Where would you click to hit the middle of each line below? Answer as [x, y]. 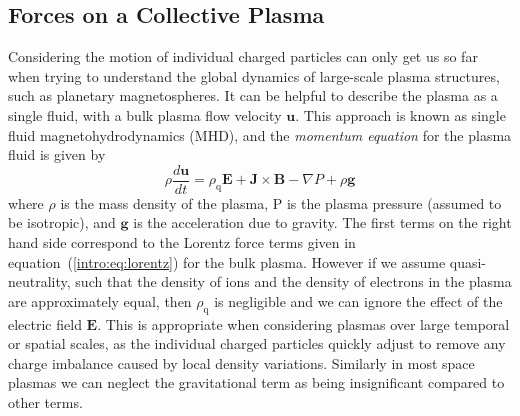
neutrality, [39, 281]
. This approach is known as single [400, 114]
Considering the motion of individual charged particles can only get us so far [243, 56]
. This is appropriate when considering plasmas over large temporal [303, 323]
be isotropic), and [62, 222]
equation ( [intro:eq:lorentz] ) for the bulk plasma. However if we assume [227, 261]
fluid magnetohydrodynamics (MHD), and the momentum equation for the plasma [260, 134]
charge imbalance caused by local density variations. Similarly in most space [241, 362]
